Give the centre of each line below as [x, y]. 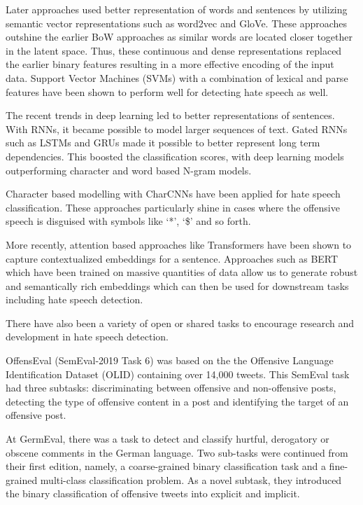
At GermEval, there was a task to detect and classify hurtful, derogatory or [168, 439]
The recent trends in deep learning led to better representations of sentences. [170, 115]
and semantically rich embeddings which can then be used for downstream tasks [177, 285]
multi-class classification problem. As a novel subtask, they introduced [191, 479]
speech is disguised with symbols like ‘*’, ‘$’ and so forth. [128, 221]
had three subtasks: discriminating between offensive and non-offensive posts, [171, 388]
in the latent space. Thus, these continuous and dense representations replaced [174, 50]
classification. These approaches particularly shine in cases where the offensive [173, 207]
